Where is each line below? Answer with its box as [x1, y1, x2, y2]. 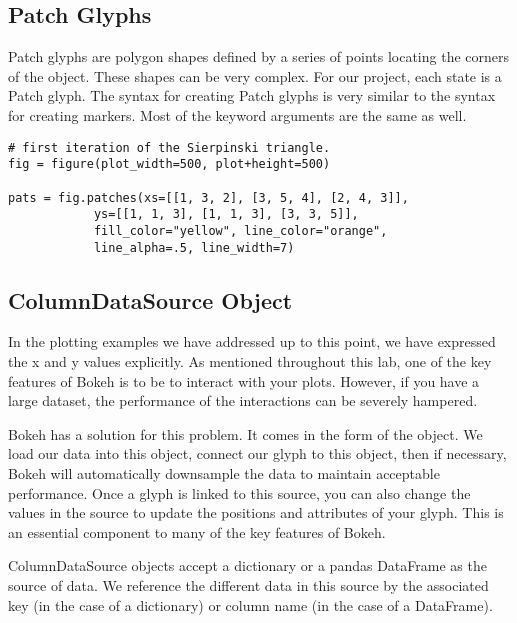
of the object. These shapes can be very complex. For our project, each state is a [8, 65, 502, 86]
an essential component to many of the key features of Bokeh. [8, 521, 386, 542]
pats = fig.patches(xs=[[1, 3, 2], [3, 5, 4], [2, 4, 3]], [8, 190, 409, 205]
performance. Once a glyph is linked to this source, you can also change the [8, 482, 471, 503]
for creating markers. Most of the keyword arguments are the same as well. [8, 104, 467, 125]
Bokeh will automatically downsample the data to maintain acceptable [8, 462, 440, 483]
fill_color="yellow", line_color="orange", [93, 223, 388, 238]
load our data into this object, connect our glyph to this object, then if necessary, [8, 443, 507, 464]
